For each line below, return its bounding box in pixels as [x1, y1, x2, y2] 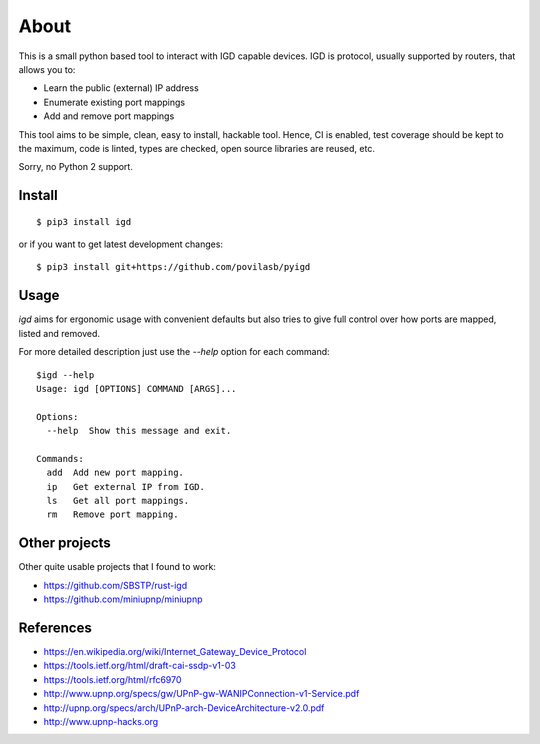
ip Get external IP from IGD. [46, 481, 205, 492]
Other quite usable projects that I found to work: [18, 561, 217, 573]
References [18, 619, 92, 636]
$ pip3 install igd [36, 216, 132, 227]
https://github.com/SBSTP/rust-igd [43, 579, 188, 591]
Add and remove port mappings [43, 110, 175, 122]
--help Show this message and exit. [46, 425, 232, 437]
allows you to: [18, 63, 76, 75]
